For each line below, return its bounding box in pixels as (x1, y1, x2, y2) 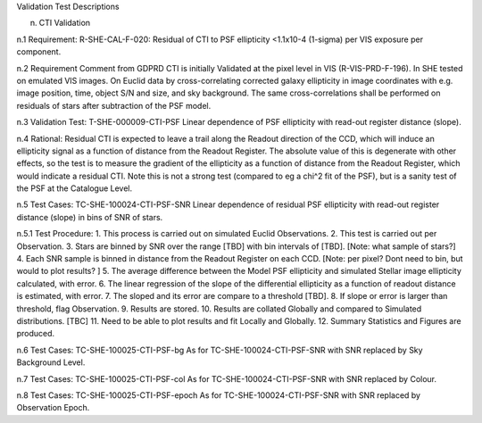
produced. (16, 328, 55, 339)
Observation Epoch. (16, 402, 90, 413)
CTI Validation (38, 18, 91, 29)
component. (16, 46, 62, 57)
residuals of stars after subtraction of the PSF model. (16, 100, 212, 111)
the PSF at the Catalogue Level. (16, 183, 133, 194)
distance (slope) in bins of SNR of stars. (16, 211, 163, 222)
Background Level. (16, 357, 86, 368)
